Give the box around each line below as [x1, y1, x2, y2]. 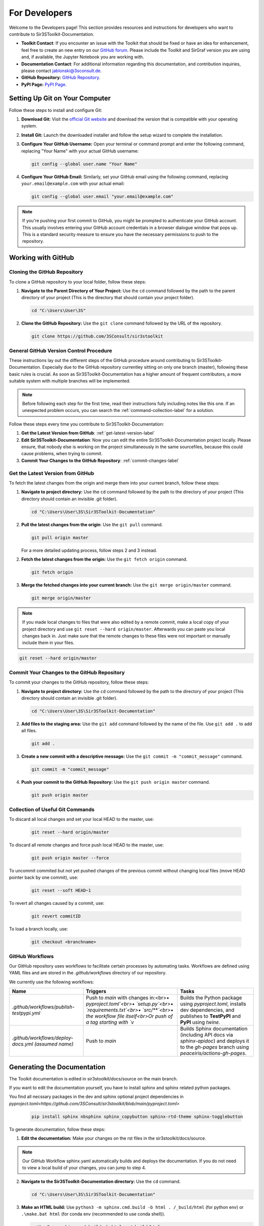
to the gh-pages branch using [180, 1044, 249, 1050]
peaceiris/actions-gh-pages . [180, 1050, 247, 1057]
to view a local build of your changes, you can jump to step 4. [22, 1165, 146, 1171]
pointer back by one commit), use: [9, 874, 78, 880]
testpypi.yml [12, 1010, 41, 1017]
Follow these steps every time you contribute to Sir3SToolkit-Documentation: [9, 421, 164, 427]
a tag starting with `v [86, 1019, 134, 1026]
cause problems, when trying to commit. [21, 451, 103, 457]
